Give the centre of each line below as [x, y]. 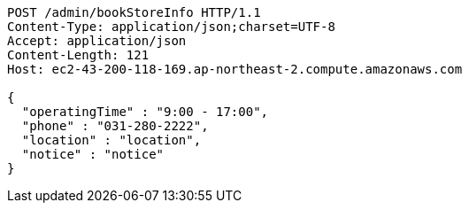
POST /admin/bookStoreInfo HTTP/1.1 [134, 12]
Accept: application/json [97, 41]
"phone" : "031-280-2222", [115, 126]
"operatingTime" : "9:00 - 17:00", [145, 112]
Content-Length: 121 [78, 55]
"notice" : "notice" [93, 154]
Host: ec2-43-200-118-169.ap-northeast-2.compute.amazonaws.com [235, 69]
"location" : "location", [111, 140]
